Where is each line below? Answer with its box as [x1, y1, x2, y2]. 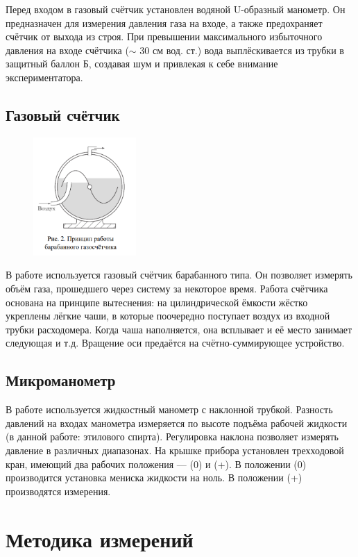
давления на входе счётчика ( [6, 42, 129, 57]
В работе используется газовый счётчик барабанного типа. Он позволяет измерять [6, 267, 352, 282]
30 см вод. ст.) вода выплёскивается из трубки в [139, 42, 344, 57]
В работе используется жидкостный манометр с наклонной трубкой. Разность [6, 402, 333, 417]
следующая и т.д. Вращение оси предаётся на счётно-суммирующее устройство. [6, 335, 345, 350]
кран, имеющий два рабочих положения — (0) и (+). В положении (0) [6, 456, 307, 471]
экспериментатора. [6, 69, 83, 84]
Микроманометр [6, 369, 116, 391]
